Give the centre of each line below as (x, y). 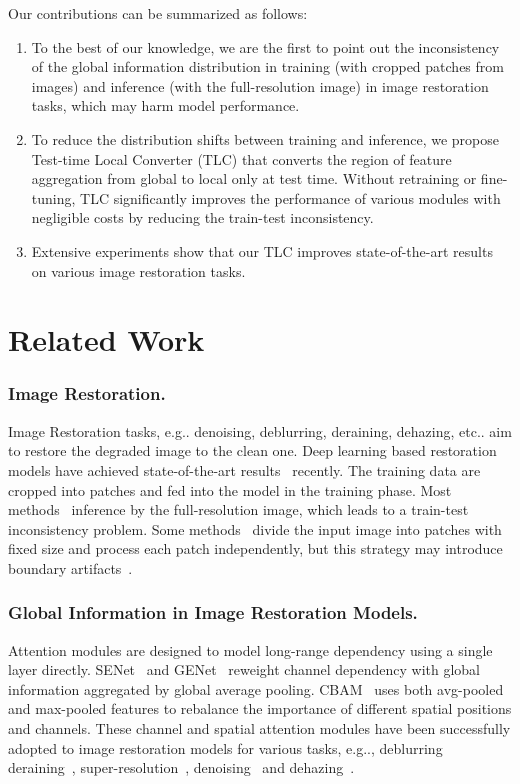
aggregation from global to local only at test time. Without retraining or (254, 178)
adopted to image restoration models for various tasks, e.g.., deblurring (225, 747)
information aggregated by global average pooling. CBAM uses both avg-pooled (256, 688)
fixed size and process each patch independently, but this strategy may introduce (255, 548)
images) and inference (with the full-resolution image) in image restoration (260, 85)
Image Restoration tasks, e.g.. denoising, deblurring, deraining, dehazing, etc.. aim (260, 430)
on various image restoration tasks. (138, 270)
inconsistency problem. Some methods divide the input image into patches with (255, 528)
